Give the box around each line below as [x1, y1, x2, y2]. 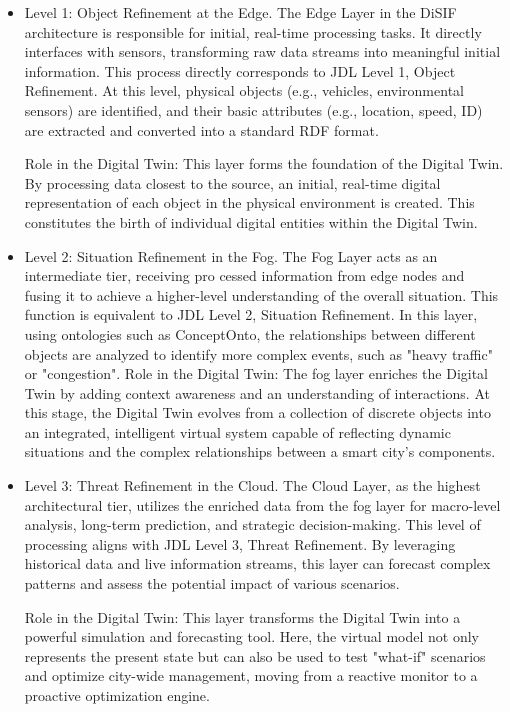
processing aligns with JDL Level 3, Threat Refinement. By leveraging [24, 533, 456, 554]
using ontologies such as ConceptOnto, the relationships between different [24, 323, 476, 344]
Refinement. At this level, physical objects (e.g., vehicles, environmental [24, 80, 464, 101]
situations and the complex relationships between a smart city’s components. [24, 441, 496, 462]
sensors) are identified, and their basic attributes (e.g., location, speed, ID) [24, 99, 483, 120]
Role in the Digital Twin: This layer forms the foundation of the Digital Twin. [24, 153, 504, 174]
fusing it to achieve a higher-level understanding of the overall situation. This [24, 284, 499, 305]
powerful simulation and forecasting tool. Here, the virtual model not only [24, 626, 479, 647]
